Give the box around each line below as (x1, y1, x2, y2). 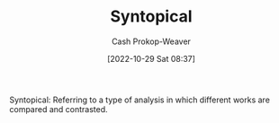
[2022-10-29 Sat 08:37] (106, 53, 196, 64)
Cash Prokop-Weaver (111, 36, 192, 47)
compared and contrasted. (9, 103, 108, 114)
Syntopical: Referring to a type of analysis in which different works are (9, 94, 270, 105)
